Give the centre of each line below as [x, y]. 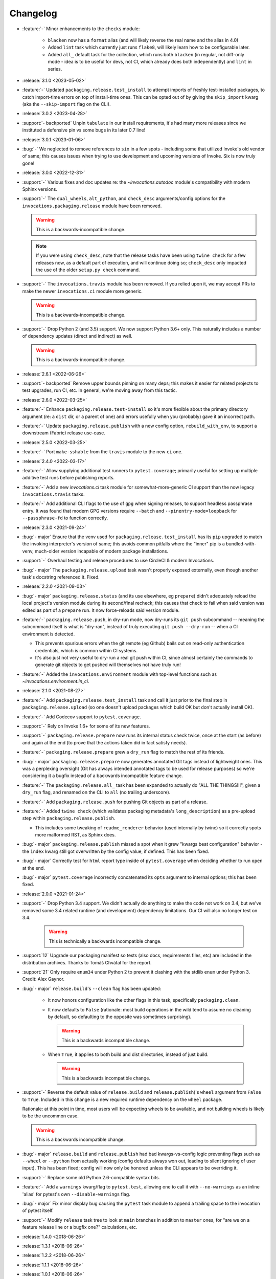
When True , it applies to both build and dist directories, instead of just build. [128, 1054]
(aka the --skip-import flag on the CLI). [66, 104]
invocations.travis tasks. [53, 494]
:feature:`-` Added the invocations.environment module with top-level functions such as [120, 674]
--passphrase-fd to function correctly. [65, 518]
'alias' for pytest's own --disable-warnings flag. [76, 1194]
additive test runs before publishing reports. [68, 478]
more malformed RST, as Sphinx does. [75, 835]
